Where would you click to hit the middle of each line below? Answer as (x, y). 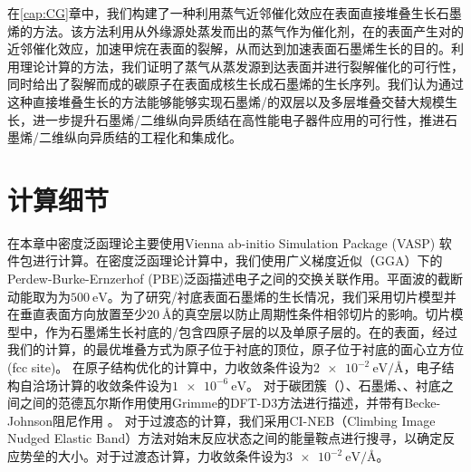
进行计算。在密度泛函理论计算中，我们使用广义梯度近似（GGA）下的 (237, 260)
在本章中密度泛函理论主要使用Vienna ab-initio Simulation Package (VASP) (221, 242)
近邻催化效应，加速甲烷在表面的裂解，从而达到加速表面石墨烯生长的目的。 (229, 48)
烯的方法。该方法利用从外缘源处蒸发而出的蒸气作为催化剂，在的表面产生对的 (235, 30)
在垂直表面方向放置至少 (77, 314)
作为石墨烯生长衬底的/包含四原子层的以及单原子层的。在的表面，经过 (251, 331)
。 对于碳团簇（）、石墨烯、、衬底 (344, 385)
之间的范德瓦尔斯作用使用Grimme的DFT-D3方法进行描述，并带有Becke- (230, 403)
